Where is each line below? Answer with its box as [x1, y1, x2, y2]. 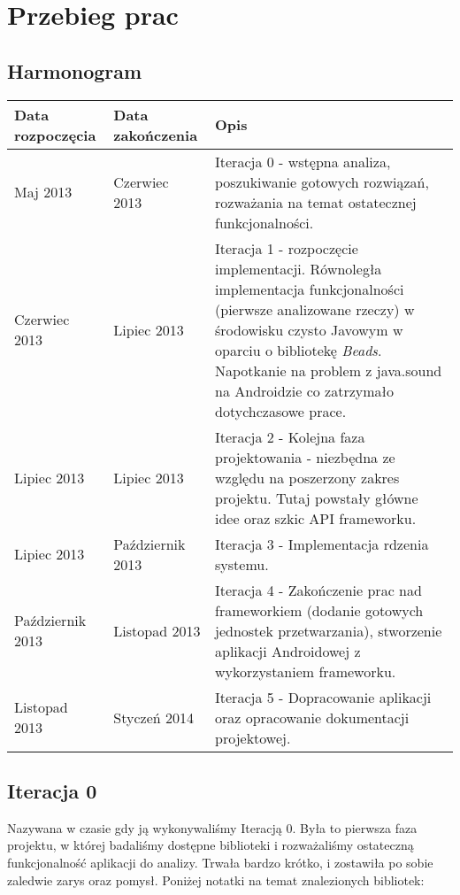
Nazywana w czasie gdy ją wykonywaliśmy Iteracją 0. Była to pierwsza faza [7, 818, 418, 837]
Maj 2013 [14, 181, 73, 203]
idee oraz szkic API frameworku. [215, 507, 417, 529]
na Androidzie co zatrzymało [215, 380, 394, 401]
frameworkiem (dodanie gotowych [215, 599, 424, 621]
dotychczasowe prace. [215, 400, 347, 421]
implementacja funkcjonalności [215, 278, 404, 299]
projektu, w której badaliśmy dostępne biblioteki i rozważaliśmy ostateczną [7, 836, 414, 854]
